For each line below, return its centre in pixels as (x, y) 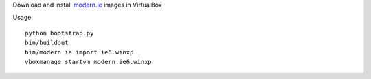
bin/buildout (47, 43)
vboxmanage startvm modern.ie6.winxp (89, 62)
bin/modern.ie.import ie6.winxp (79, 52)
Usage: (23, 18)
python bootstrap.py (59, 33)
